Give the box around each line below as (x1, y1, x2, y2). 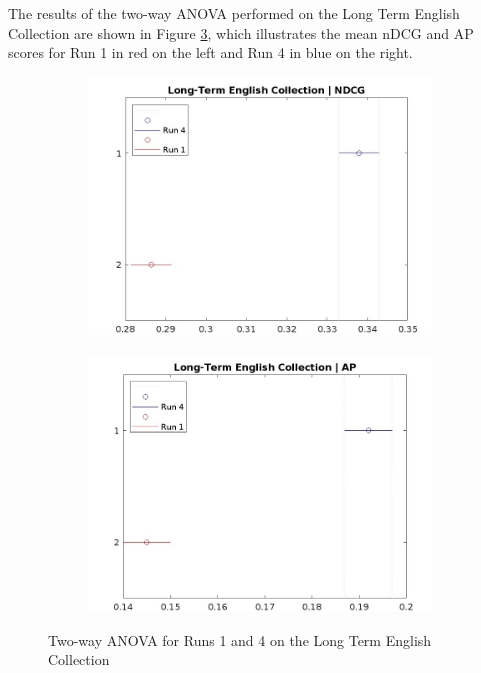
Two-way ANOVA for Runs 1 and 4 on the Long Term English (48, 629, 432, 650)
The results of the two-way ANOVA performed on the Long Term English (8, 3, 460, 23)
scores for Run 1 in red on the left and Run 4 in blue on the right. (8, 42, 413, 63)
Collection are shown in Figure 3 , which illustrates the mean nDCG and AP (8, 22, 474, 43)
